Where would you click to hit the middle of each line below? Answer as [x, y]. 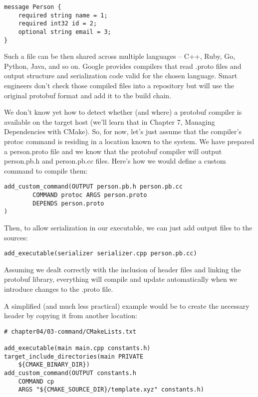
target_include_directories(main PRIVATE [74, 356]
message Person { [33, 7]
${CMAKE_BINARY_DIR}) [54, 365]
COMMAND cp [36, 381]
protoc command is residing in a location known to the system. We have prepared [129, 141]
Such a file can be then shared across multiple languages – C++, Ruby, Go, [120, 56]
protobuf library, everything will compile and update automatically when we [121, 279]
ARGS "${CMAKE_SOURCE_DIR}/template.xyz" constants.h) [111, 390]
